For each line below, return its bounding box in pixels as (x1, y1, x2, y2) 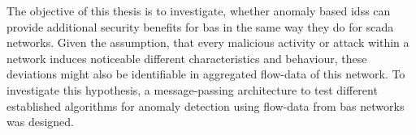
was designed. (6, 113, 74, 130)
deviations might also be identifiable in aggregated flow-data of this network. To (6, 65, 405, 82)
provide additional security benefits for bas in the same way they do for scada (6, 18, 394, 35)
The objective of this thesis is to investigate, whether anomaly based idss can (6, 2, 391, 19)
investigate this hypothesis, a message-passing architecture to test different (6, 81, 378, 98)
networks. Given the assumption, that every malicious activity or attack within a (6, 34, 409, 51)
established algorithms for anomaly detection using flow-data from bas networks (6, 97, 405, 114)
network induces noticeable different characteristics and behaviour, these (6, 49, 367, 66)
